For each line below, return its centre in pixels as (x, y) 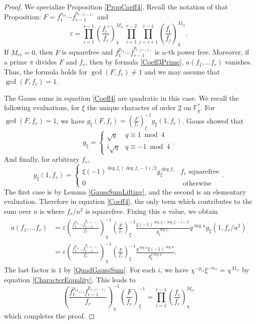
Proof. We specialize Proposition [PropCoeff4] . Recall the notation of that (116, 6)
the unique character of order (131, 107)
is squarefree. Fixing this (123, 211)
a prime (16, 62)
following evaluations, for (42, 107)
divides (46, 62)
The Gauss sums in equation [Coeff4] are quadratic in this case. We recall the (122, 97)
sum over (18, 211)
